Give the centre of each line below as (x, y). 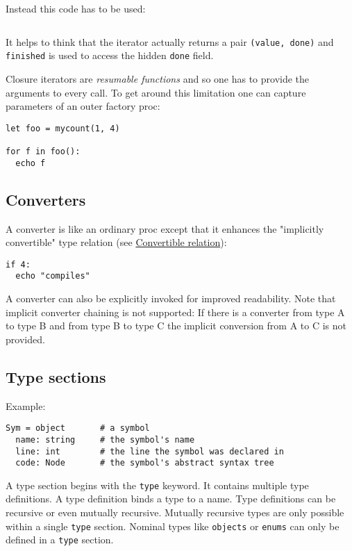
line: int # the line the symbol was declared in (150, 451)
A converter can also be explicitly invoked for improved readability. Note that (171, 298)
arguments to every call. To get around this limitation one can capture (156, 92)
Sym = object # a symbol (78, 428)
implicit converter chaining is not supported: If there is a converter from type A (175, 312)
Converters (46, 199)
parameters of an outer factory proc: (83, 106)
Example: (26, 405)
